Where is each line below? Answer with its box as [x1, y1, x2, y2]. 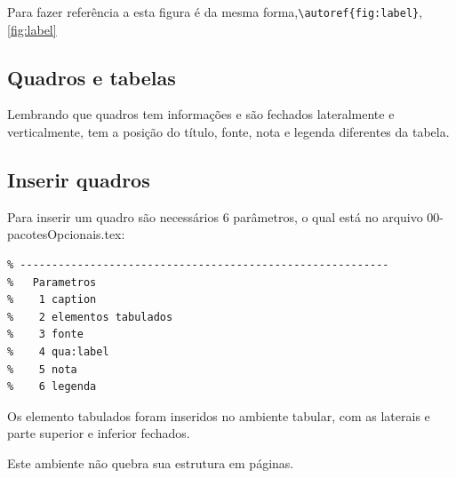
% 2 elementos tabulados [7, 310, 173, 323]
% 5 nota [7, 362, 77, 376]
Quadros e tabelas [7, 63, 176, 91]
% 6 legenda [7, 380, 97, 394]
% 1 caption [7, 293, 97, 307]
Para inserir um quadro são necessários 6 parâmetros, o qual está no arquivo [7, 207, 423, 226]
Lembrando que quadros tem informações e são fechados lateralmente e [7, 105, 395, 123]
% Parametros [7, 275, 97, 289]
